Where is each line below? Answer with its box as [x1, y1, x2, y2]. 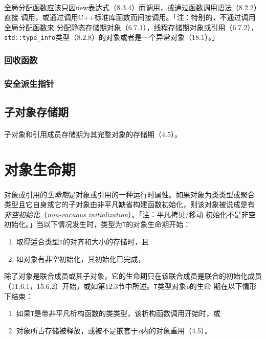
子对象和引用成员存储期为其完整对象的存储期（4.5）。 [4, 129, 182, 140]
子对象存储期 [4, 104, 69, 120]
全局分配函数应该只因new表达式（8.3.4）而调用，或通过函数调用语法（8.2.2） [4, 2, 261, 12]
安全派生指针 [4, 77, 55, 89]
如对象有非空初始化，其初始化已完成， [16, 253, 145, 264]
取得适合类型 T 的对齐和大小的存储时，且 [16, 236, 149, 247]
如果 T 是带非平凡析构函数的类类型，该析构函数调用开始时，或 [16, 308, 220, 319]
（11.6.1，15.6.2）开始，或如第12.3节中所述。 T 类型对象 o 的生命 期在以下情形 [4, 280, 257, 291]
